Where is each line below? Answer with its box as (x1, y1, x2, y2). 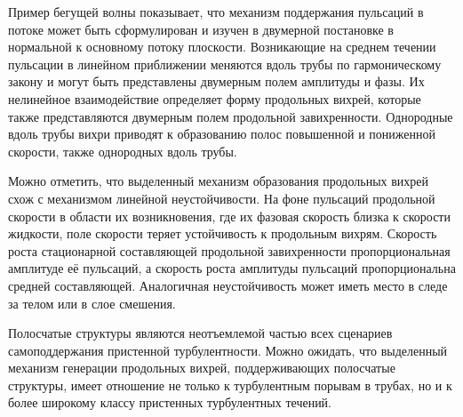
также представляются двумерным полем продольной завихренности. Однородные (8, 107, 453, 125)
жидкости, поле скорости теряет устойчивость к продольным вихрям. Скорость (8, 224, 437, 243)
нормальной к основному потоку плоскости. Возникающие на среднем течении (8, 37, 436, 56)
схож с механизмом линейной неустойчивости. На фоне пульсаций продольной (8, 188, 435, 207)
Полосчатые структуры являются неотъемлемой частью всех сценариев (8, 324, 393, 342)
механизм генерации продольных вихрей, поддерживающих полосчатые (8, 358, 395, 377)
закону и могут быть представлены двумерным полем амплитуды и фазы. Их (8, 72, 425, 91)
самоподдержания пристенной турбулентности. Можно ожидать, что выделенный (8, 341, 448, 359)
